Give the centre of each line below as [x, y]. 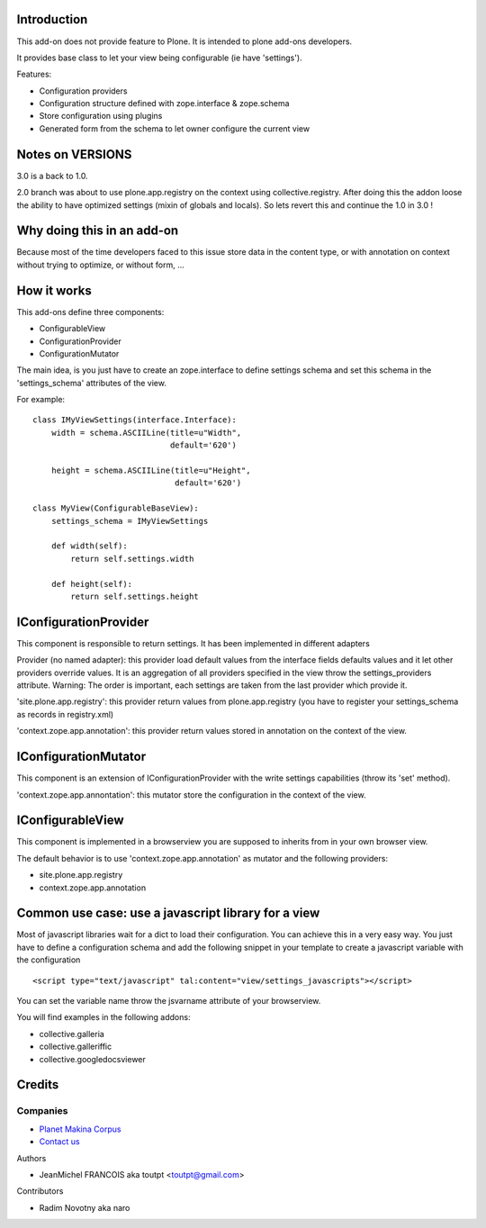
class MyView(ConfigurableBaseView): [116, 508]
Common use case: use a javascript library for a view [168, 913]
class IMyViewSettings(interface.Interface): [135, 420]
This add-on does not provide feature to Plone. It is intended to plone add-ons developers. [184, 41]
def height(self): [92, 584]
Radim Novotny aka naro [85, 1207]
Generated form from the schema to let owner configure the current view [175, 128]
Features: [34, 74]
